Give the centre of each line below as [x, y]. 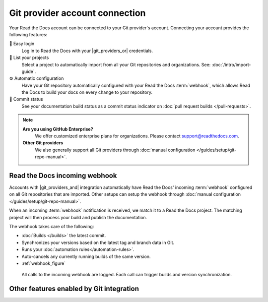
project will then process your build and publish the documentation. [78, 217]
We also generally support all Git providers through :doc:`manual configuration [115, 150]
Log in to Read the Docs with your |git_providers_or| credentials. [87, 51]
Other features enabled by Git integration [74, 289]
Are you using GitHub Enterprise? [58, 129]
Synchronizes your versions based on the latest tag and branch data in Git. [98, 242]
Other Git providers [43, 143]
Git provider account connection [77, 13]
